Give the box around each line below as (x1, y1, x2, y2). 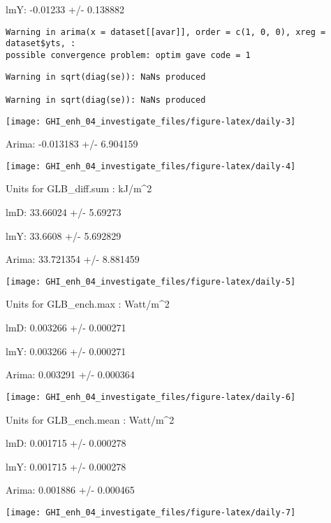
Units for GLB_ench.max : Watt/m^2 (6, 296, 170, 311)
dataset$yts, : (6, 38, 76, 49)
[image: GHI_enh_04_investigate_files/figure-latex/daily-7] (6, 507, 296, 517)
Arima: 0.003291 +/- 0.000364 (6, 367, 135, 382)
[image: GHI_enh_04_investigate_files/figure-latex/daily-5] (6, 276, 296, 287)
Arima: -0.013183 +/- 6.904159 (6, 136, 138, 151)
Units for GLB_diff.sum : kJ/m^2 (6, 181, 152, 196)
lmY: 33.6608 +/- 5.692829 (6, 228, 122, 243)
